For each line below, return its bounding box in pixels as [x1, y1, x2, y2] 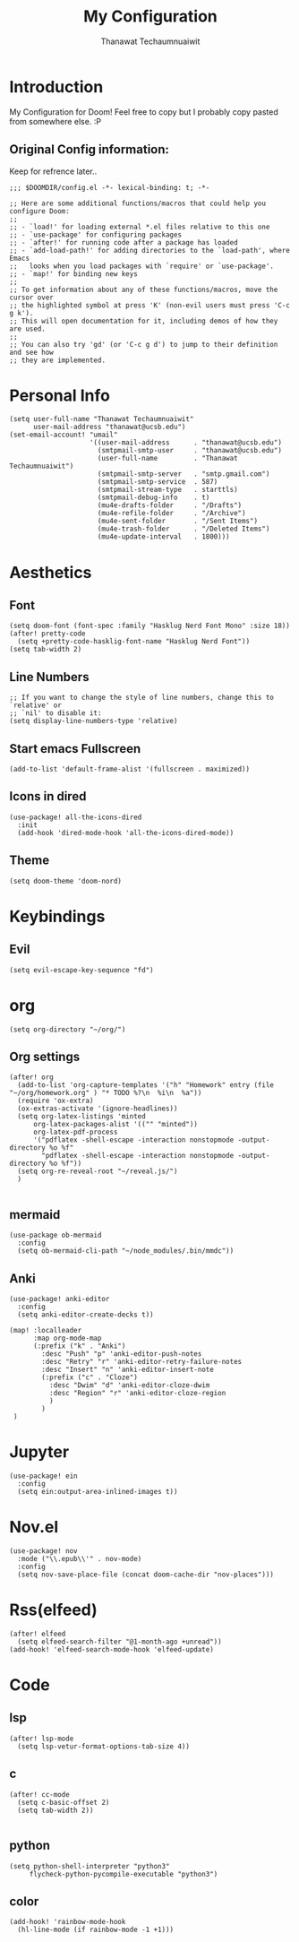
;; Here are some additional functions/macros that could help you [9, 199, 267, 208]
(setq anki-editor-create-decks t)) [17, 1310, 154, 1319]
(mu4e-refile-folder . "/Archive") [97, 509, 246, 518]
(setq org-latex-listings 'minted [17, 1112, 146, 1121]
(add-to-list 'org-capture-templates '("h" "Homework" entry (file [17, 1081, 275, 1090]
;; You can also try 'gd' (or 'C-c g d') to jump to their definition [9, 340, 278, 349]
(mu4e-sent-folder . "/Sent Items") [97, 517, 258, 526]
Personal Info [9, 385, 110, 405]
